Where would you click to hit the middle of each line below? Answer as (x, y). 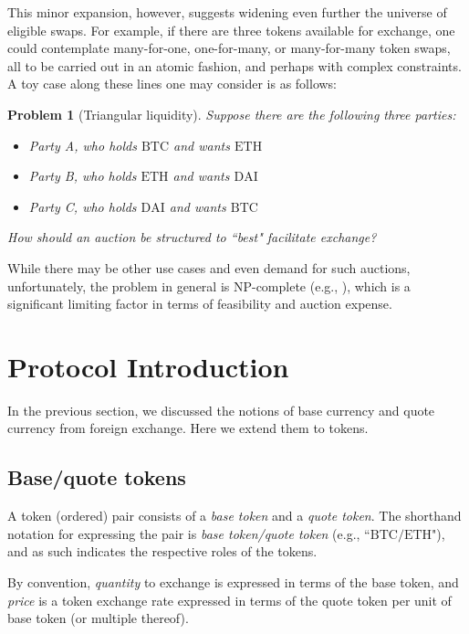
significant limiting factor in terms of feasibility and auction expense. (200, 304)
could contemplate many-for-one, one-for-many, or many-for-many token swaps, (229, 48)
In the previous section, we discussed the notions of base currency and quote (221, 410)
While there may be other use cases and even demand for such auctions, (209, 267)
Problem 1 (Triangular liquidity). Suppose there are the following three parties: (232, 114)
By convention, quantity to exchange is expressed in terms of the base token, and (233, 582)
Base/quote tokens (97, 477)
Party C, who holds (83, 206)
